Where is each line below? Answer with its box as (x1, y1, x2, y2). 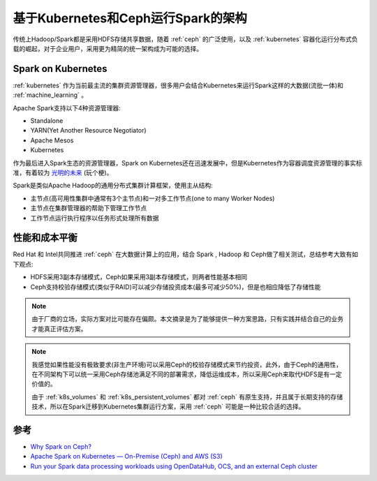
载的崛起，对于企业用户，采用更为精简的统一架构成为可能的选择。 (13, 44, 202, 52)
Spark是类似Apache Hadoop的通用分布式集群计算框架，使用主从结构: (13, 182, 213, 190)
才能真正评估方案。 (31, 325, 87, 333)
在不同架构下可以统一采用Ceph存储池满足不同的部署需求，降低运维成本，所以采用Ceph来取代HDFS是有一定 (31, 370, 342, 378)
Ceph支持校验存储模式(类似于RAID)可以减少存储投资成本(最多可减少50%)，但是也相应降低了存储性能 (30, 283, 321, 291)
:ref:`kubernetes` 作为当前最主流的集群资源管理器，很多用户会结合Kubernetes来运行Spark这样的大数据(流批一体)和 (13, 81, 343, 89)
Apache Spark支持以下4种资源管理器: (13, 103, 121, 112)
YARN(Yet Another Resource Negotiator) (30, 126, 147, 135)
